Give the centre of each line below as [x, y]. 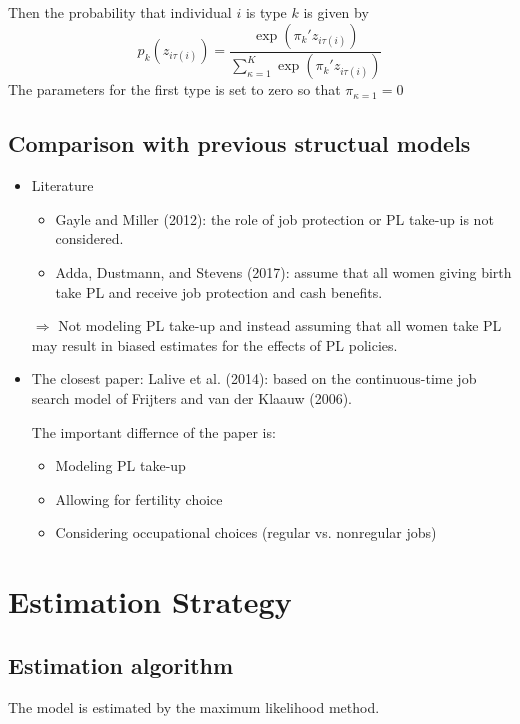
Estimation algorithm [121, 664]
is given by [336, 12]
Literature [62, 185]
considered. [89, 238]
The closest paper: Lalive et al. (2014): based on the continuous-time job [254, 378]
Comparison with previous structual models [239, 143]
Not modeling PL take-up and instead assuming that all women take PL [280, 325]
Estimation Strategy [150, 601]
